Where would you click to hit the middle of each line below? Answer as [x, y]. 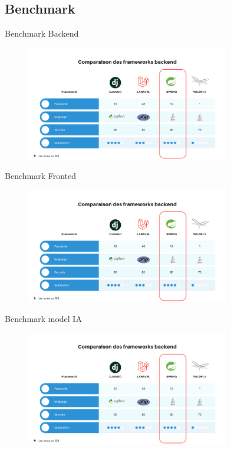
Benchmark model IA [43, 318]
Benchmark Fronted [41, 176]
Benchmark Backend [42, 33]
